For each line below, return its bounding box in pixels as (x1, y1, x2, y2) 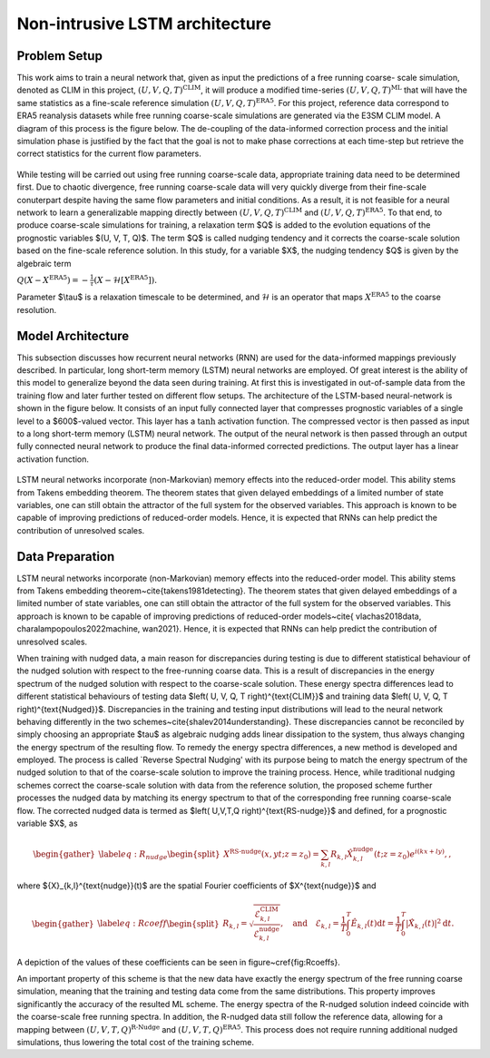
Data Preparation (16, 549, 115, 564)
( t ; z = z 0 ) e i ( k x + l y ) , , (373, 847, 452, 861)
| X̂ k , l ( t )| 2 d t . (405, 916, 455, 931)
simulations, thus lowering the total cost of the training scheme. (16, 1037, 254, 1048)
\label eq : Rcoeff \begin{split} (96, 918, 220, 929)
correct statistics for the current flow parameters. (16, 148, 201, 159)
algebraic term (16, 258, 72, 269)
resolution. (16, 304, 57, 315)
